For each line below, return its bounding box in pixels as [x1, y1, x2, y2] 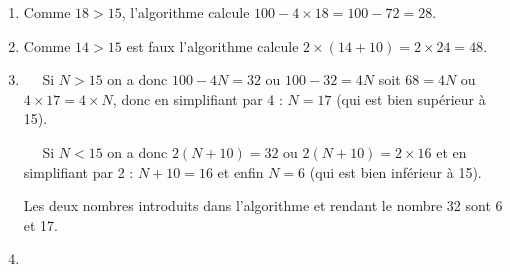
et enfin [217, 161, 264, 182]
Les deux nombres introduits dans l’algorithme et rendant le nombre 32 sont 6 [23, 195, 503, 216]
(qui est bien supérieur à [336, 88, 486, 109]
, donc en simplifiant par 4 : [112, 88, 283, 109]
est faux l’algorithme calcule [126, 35, 299, 56]
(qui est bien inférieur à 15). [309, 161, 482, 182]
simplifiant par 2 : [23, 161, 134, 182]
